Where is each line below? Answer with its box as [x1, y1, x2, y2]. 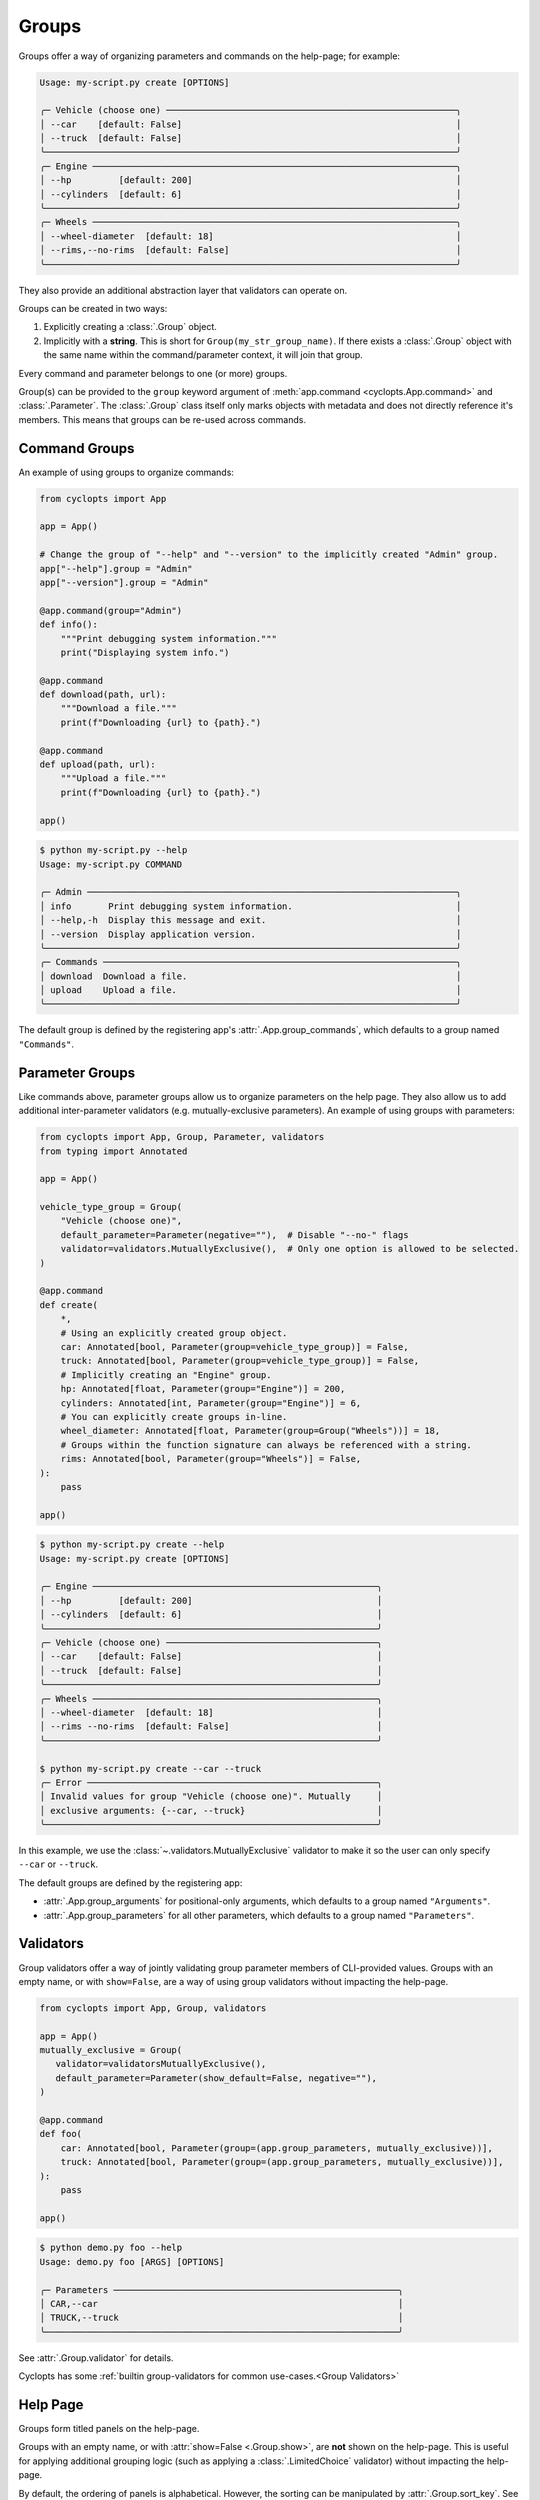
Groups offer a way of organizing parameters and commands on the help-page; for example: [18, 50, 400, 62]
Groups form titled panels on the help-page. [18, 2422, 200, 2434]
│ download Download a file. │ [39, 970, 462, 982]
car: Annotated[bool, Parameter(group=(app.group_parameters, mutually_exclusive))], [60, 2142, 494, 2154]
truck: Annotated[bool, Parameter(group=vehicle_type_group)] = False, [60, 1355, 420, 1367]
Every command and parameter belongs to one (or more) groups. [18, 367, 288, 379]
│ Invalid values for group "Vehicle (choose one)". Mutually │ [39, 1791, 383, 1802]
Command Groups [18, 440, 135, 457]
